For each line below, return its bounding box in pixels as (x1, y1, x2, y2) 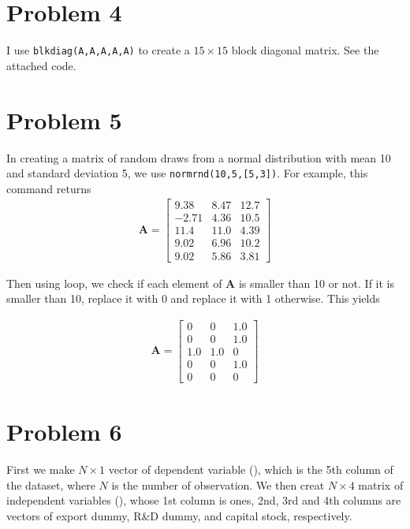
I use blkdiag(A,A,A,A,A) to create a (6, 42, 190, 58)
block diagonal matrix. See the (231, 42, 379, 58)
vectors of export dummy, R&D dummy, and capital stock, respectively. (6, 507, 352, 523)
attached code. (6, 57, 76, 73)
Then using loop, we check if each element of (6, 274, 222, 291)
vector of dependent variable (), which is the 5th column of (108, 461, 393, 478)
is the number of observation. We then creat (111, 476, 325, 493)
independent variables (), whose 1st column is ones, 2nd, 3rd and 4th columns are (6, 492, 401, 509)
